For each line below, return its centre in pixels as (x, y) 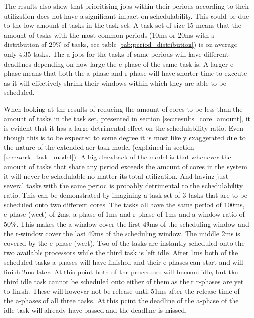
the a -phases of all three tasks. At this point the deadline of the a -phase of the (121, 300)
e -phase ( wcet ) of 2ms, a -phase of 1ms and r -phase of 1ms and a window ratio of (124, 214)
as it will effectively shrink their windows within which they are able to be (115, 82)
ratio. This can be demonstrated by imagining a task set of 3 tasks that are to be (126, 195)
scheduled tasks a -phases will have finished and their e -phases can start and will (124, 262)
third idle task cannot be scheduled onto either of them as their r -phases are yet (124, 281)
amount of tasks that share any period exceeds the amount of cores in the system (126, 166)
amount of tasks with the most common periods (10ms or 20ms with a (109, 34)
